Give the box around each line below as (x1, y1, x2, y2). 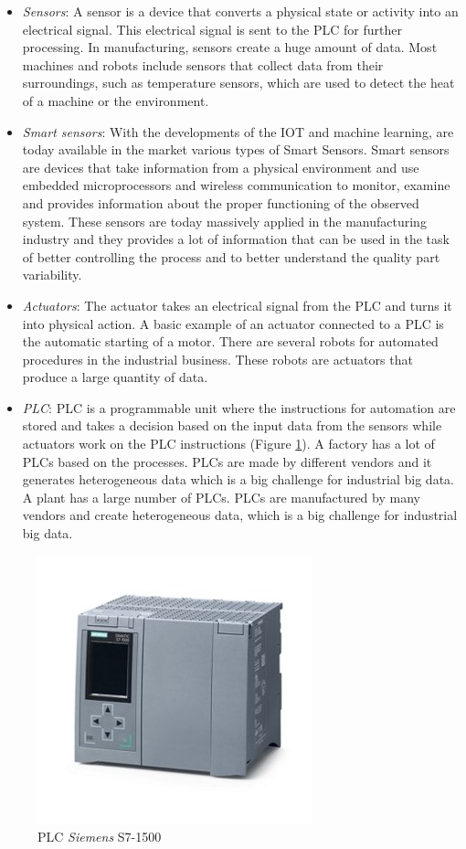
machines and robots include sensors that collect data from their (22, 55, 384, 74)
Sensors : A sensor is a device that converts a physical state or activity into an (22, 2, 459, 20)
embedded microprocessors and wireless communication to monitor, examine (22, 175, 450, 195)
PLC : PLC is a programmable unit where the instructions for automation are (22, 398, 456, 417)
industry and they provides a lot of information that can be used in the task (22, 229, 450, 249)
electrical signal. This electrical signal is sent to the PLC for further (22, 19, 402, 38)
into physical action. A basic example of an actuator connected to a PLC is (22, 313, 444, 333)
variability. (22, 265, 82, 284)
